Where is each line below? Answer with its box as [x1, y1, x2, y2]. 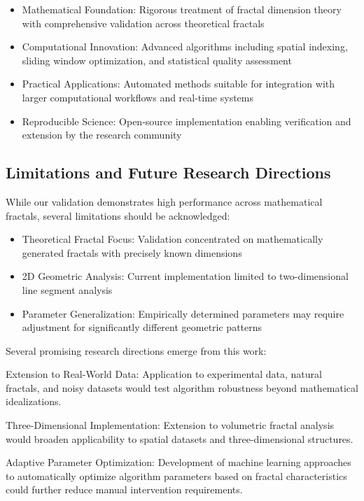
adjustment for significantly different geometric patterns [22, 320, 262, 334]
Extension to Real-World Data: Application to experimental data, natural [6, 367, 322, 381]
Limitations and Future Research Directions [6, 162, 331, 183]
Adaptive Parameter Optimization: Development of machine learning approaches [6, 455, 351, 470]
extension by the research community [22, 127, 182, 142]
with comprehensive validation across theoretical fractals [22, 15, 265, 30]
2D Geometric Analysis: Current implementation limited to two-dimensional [22, 269, 349, 283]
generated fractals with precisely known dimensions [22, 245, 242, 260]
